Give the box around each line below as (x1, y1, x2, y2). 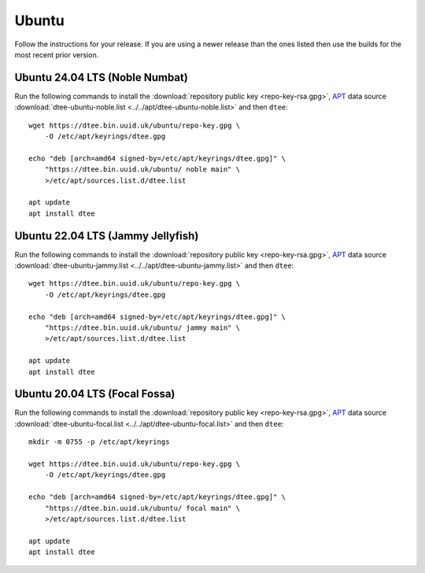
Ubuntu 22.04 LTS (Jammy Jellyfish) (14, 229, 199, 242)
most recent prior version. (14, 50, 99, 59)
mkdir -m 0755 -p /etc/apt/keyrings (28, 438, 170, 446)
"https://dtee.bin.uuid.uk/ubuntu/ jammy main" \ (44, 323, 240, 332)
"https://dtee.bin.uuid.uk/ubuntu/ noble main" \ (44, 165, 240, 174)
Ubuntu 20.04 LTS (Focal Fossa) (14, 387, 176, 401)
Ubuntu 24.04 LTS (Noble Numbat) (14, 71, 188, 84)
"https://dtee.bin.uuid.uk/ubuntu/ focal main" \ (44, 504, 240, 512)
